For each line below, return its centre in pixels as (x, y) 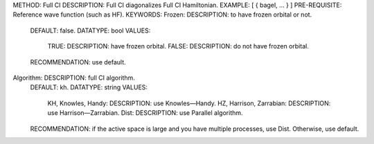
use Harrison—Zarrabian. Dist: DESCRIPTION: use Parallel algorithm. (145, 113)
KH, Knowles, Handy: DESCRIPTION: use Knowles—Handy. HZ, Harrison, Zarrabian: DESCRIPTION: (189, 103)
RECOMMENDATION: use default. (78, 62)
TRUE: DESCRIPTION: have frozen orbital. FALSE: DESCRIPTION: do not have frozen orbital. (178, 46)
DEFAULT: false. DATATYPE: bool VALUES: (90, 30)
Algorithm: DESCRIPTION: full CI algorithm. (74, 78)
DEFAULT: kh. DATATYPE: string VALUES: (89, 87)
